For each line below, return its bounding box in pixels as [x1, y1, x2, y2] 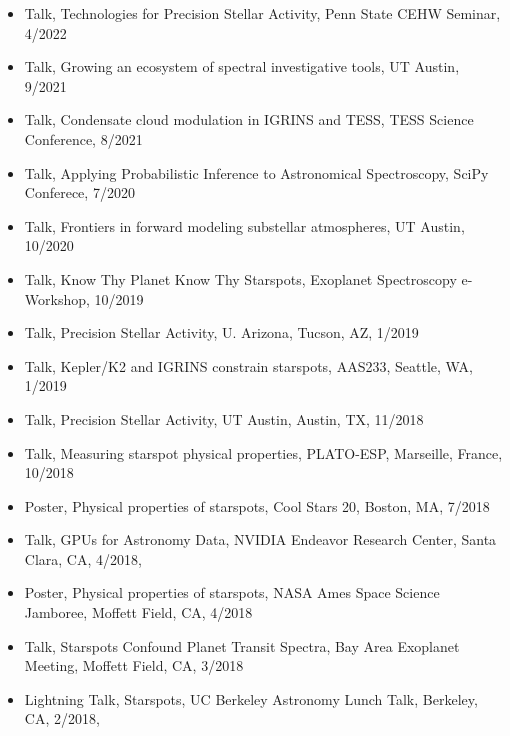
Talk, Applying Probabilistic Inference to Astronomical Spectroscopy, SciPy [24, 162, 489, 183]
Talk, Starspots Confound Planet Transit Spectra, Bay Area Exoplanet [24, 635, 460, 656]
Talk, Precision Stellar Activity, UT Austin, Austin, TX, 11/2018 [24, 408, 424, 429]
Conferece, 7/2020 [24, 182, 135, 203]
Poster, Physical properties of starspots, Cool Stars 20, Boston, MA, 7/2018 [24, 495, 490, 516]
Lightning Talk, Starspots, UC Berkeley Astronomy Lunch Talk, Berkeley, [24, 688, 478, 709]
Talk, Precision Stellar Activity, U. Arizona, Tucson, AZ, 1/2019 [24, 322, 419, 343]
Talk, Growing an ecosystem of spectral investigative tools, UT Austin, [24, 56, 460, 77]
